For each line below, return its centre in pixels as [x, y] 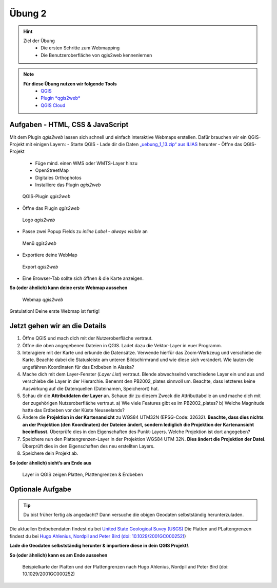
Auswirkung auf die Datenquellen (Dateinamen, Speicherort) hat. [91, 388]
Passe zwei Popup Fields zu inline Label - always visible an [85, 231]
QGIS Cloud [53, 105]
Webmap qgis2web [43, 299]
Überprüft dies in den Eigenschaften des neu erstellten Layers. [88, 446]
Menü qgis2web [39, 243]
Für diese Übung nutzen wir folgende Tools [70, 84]
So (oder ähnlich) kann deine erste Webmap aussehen [68, 288]
